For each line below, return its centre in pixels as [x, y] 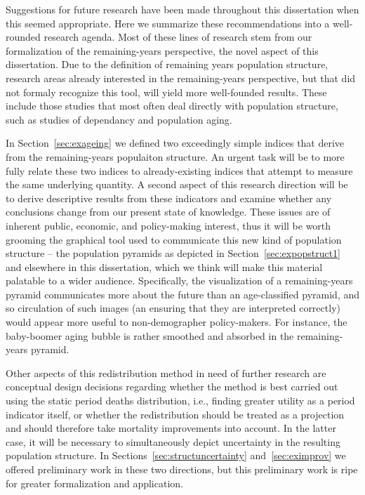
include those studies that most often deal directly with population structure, [172, 106]
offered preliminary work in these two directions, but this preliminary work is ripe [182, 469]
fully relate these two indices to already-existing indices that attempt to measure [179, 170]
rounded [23, 37]
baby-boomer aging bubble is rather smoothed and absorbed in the [150, 335]
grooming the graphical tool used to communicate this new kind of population [174, 239]
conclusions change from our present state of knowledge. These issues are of [168, 212]
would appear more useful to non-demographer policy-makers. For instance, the [177, 322]
